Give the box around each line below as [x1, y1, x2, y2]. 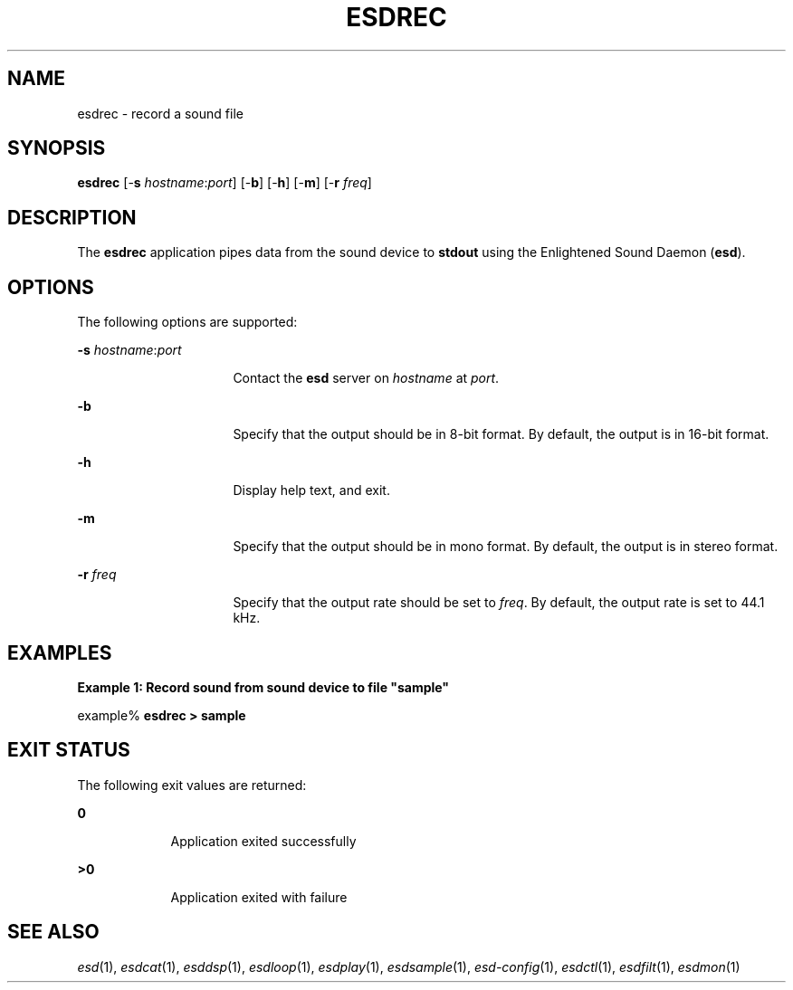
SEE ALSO [7, 920, 100, 944]
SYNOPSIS [7, 137, 106, 160]
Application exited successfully [170, 833, 357, 849]
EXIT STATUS [7, 738, 130, 762]
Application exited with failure [170, 889, 348, 905]
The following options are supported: [77, 314, 298, 330]
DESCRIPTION [7, 205, 137, 229]
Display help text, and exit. [233, 482, 390, 499]
